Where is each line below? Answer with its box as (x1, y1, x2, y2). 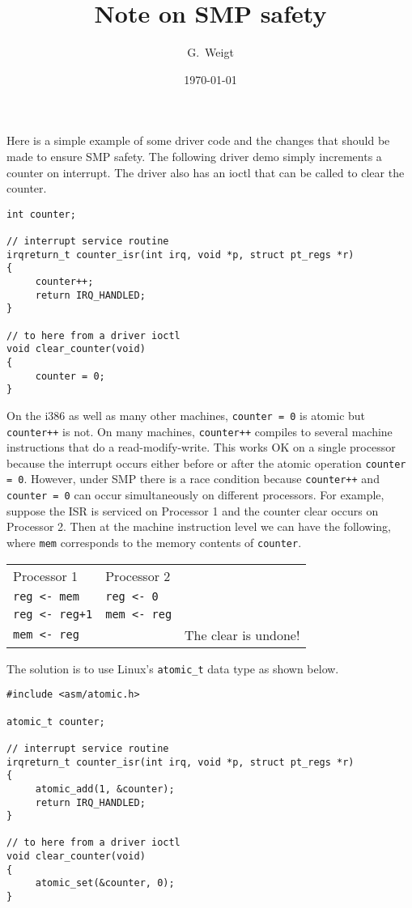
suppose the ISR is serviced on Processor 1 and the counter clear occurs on (6, 502, 379, 519)
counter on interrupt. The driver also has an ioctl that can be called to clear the (6, 163, 405, 180)
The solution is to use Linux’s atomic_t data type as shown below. (6, 660, 339, 677)
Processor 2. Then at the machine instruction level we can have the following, (6, 518, 391, 535)
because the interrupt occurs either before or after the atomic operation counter (6, 454, 406, 471)
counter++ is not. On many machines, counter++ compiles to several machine (6, 422, 393, 439)
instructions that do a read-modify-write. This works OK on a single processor (6, 439, 396, 456)
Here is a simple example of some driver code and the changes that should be (6, 132, 390, 149)
